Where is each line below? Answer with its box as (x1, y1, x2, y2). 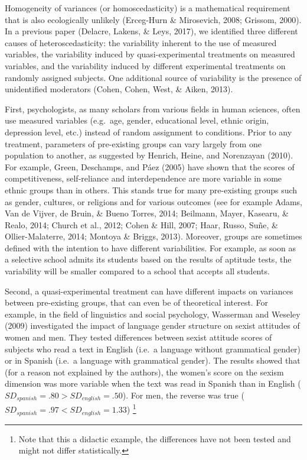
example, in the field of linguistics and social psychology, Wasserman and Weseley (5, 307, 301, 320)
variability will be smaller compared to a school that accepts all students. (5, 265, 270, 277)
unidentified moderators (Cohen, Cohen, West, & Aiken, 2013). (5, 83, 233, 95)
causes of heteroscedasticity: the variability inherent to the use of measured (5, 36, 277, 48)
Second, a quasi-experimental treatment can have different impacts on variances (5, 284, 293, 297)
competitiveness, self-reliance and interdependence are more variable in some (5, 172, 282, 184)
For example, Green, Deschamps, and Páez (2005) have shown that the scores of (5, 160, 295, 173)
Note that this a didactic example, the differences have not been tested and (18, 432, 291, 445)
